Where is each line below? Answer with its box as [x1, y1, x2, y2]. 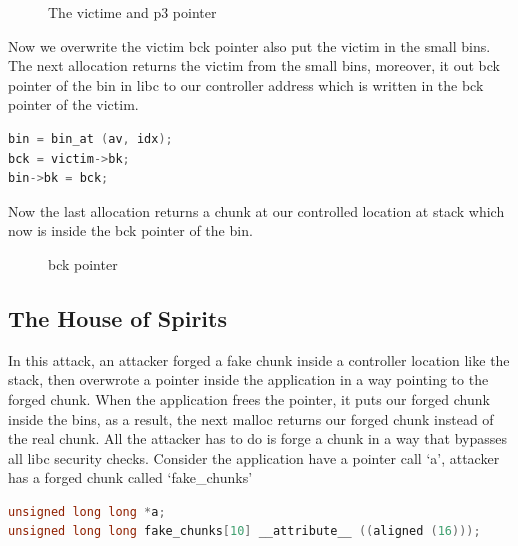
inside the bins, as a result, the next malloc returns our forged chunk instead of [8, 408, 494, 429]
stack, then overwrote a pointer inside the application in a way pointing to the [8, 369, 489, 390]
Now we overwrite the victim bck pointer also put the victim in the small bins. [8, 35, 491, 56]
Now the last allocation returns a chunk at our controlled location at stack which [8, 200, 505, 221]
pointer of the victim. [8, 94, 139, 115]
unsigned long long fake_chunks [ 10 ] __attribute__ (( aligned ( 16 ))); [8, 524, 481, 539]
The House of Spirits [8, 302, 227, 333]
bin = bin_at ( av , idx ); [8, 131, 173, 146]
